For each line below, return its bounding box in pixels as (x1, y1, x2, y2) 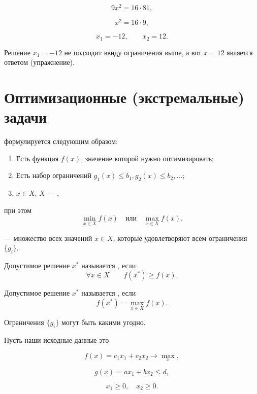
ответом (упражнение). (4, 57, 75, 67)
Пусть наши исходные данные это (4, 335, 109, 345)
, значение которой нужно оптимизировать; (81, 153, 214, 163)
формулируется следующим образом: (4, 136, 118, 147)
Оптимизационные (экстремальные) (4, 86, 244, 107)
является (227, 47, 253, 57)
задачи (4, 106, 47, 127)
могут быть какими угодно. (61, 317, 146, 328)
